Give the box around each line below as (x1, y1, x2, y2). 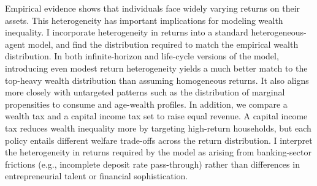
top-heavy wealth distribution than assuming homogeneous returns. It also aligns (5, 73, 309, 86)
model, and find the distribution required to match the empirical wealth (28, 37, 299, 50)
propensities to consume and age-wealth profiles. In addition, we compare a (5, 97, 288, 110)
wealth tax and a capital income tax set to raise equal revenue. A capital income (5, 110, 308, 122)
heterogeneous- (251, 26, 307, 39)
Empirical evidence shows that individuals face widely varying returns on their (5, 2, 300, 14)
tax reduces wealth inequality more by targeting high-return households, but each (5, 121, 311, 134)
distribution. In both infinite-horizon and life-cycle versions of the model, (5, 50, 279, 62)
